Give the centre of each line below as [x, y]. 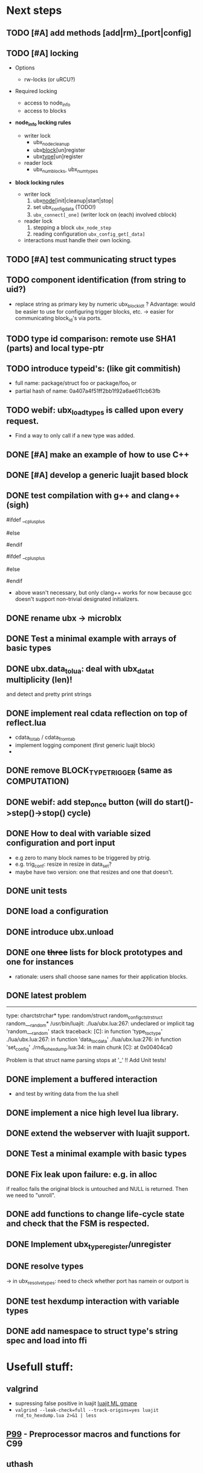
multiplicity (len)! [39, 679]
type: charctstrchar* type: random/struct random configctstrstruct [85, 1017]
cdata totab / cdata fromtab [45, 738]
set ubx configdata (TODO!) [64, 208]
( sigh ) [18, 505]
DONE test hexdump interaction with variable [93, 1302]
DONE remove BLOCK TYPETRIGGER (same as [89, 771]
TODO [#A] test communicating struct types [91, 259]
